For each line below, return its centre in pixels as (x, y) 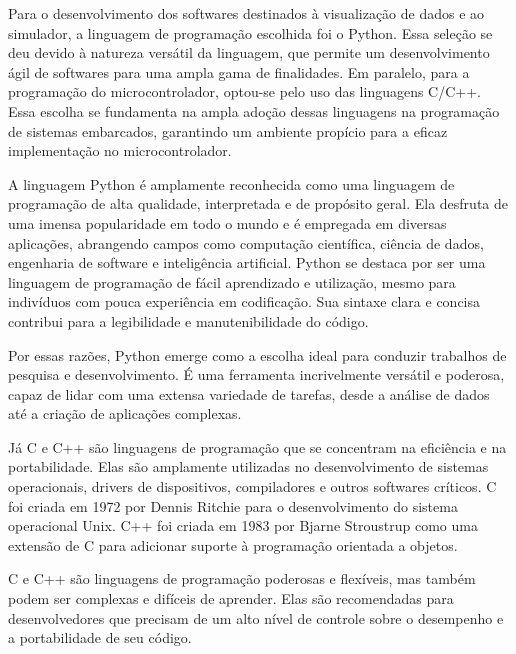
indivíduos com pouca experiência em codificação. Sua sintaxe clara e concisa (244, 301)
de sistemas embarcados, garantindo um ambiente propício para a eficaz (228, 130)
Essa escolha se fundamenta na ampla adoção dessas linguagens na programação (254, 110)
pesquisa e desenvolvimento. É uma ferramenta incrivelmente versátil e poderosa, (256, 374)
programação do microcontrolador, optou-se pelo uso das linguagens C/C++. (245, 91)
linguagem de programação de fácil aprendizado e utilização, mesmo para (232, 281)
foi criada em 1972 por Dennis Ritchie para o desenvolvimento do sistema (233, 505)
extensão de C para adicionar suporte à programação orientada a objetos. (233, 544)
